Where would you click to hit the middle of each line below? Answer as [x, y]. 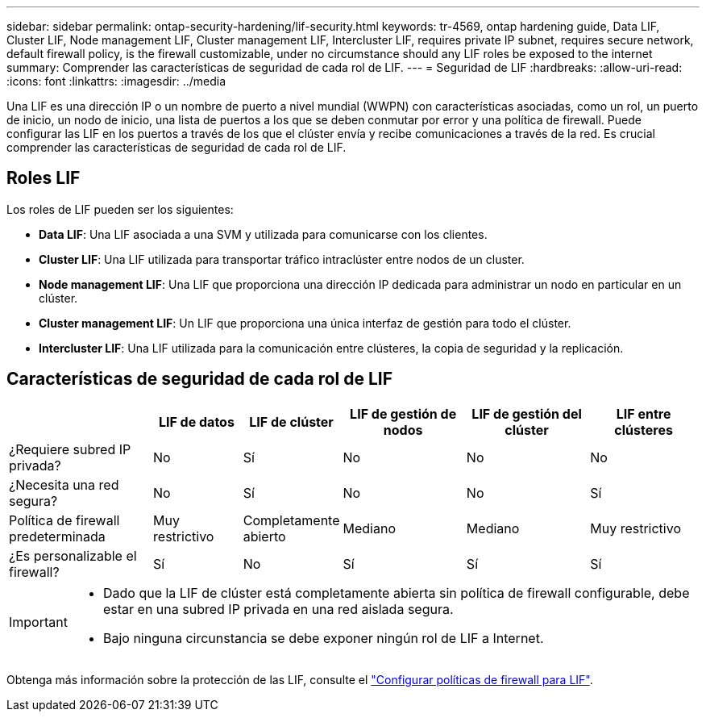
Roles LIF [44, 178]
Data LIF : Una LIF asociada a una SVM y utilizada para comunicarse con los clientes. [263, 234]
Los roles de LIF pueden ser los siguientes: [120, 209]
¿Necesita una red [64, 484]
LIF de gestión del [527, 413]
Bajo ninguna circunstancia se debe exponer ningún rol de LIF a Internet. [323, 638]
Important [38, 622]
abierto [264, 536]
